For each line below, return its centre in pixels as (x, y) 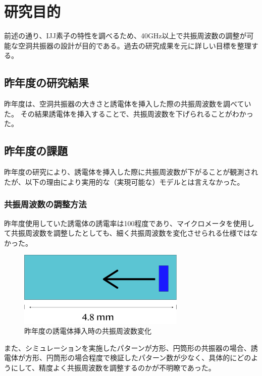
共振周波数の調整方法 (45, 204)
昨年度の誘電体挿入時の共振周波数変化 (88, 331)
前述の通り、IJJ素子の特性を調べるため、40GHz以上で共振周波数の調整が (125, 36)
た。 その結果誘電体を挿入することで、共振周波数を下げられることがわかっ (129, 113)
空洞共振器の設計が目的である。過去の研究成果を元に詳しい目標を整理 (135, 45)
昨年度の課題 (36, 151)
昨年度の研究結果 (46, 83)
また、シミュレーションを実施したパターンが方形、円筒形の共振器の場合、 (127, 347)
